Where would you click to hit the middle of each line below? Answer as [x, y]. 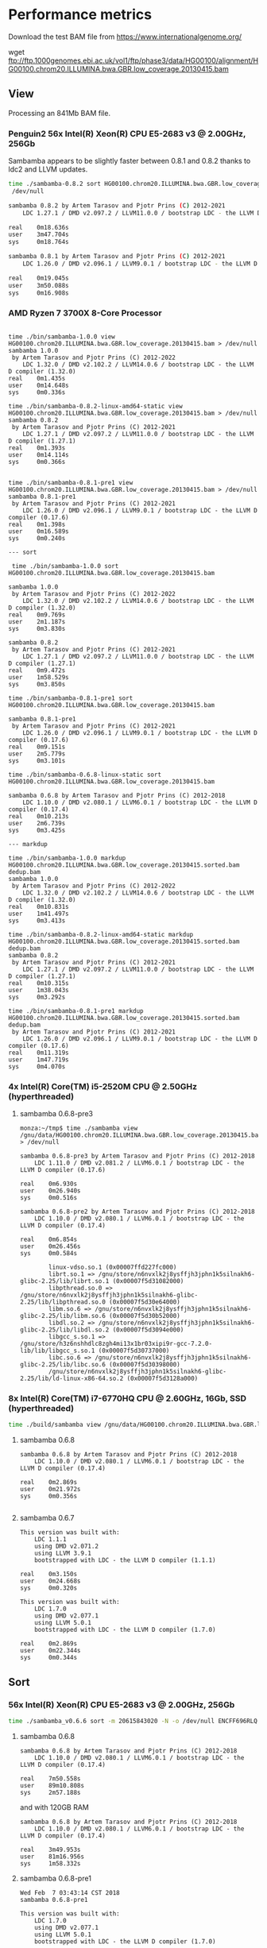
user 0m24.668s [50, 1581]
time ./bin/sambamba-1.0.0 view [62, 336]
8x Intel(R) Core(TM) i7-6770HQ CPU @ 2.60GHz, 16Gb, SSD [128, 1398]
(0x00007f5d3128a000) [163, 1379]
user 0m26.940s [50, 1191]
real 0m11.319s [39, 1053]
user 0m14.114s [39, 454]
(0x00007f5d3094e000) [148, 1330]
